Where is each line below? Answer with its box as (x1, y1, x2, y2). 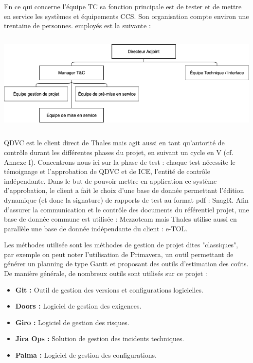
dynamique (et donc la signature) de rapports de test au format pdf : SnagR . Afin (4, 194, 249, 205)
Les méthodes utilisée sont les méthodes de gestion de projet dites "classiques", (4, 240, 238, 250)
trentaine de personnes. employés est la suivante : (4, 20, 151, 31)
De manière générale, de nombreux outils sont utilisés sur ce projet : (4, 268, 207, 278)
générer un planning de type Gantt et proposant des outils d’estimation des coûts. (4, 259, 249, 269)
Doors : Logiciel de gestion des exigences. (15, 301, 142, 311)
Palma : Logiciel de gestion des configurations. (15, 350, 157, 360)
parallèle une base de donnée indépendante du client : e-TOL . (4, 223, 188, 233)
